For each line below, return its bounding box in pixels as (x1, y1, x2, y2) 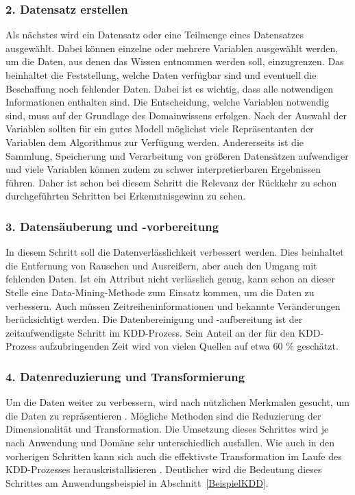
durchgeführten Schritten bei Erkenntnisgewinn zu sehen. (5, 189, 246, 203)
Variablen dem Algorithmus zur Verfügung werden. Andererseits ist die (5, 134, 304, 149)
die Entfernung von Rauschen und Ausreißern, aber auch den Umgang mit (5, 258, 317, 272)
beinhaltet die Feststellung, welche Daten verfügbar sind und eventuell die (5, 68, 317, 82)
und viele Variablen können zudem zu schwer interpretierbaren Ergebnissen (5, 162, 321, 176)
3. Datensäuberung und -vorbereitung (5, 217, 219, 234)
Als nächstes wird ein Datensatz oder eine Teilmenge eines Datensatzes (5, 27, 304, 42)
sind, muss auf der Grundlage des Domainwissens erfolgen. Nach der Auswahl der (5, 108, 347, 122)
